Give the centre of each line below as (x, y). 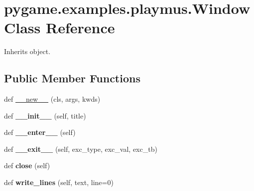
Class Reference (60, 28)
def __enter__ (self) (40, 132)
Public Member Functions (72, 78)
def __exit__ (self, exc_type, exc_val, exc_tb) (81, 149)
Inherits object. (27, 51)
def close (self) (27, 165)
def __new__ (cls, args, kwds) (52, 99)
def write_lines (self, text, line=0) (59, 182)
